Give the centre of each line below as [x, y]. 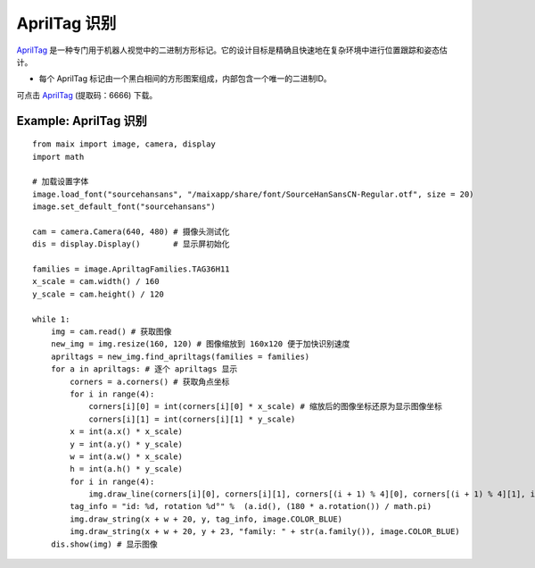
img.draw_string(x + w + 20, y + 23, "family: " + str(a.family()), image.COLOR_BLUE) [265, 532]
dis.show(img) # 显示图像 [104, 544]
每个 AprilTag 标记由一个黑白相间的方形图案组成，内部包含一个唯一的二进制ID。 [185, 79]
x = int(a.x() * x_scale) [126, 432]
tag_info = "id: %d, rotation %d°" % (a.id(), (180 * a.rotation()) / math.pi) [251, 506]
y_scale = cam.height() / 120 [99, 294]
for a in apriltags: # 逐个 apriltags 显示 [144, 369]
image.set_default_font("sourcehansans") [124, 207]
